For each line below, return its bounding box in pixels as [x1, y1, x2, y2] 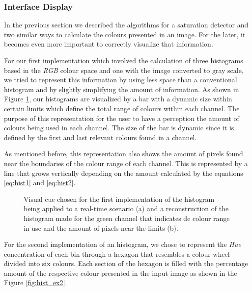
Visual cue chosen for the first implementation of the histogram [24, 194, 215, 204]
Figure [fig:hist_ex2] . [4, 277, 67, 288]
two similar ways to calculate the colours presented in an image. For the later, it [4, 29, 246, 39]
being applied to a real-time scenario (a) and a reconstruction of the [24, 203, 229, 214]
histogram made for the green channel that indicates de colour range [24, 213, 230, 223]
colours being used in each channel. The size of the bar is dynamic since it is [4, 122, 234, 133]
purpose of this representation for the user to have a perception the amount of [4, 113, 239, 123]
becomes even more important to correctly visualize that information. [4, 39, 213, 49]
